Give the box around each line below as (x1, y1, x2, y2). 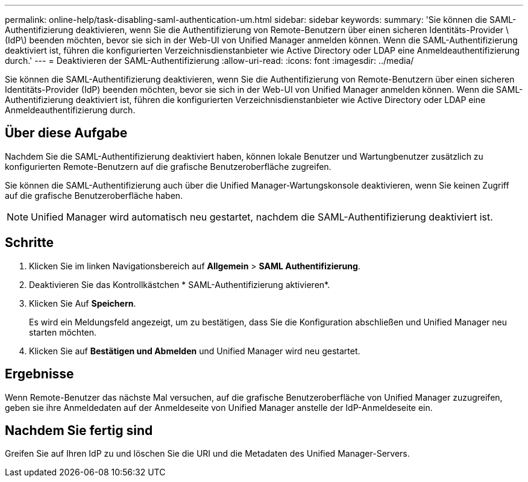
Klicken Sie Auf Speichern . (29, 298, 136, 308)
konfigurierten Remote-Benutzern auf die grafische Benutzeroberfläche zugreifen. (5, 161, 332, 172)
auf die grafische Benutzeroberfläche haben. (5, 190, 183, 201)
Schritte (5, 235, 54, 251)
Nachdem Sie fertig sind (5, 422, 153, 438)
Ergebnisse (5, 366, 74, 382)
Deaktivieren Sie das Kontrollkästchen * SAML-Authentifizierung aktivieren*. (29, 279, 330, 290)
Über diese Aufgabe (5, 125, 128, 141)
